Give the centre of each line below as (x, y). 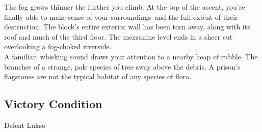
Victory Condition (53, 104)
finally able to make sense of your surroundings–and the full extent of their (121, 16)
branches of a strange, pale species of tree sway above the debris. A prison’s (122, 66)
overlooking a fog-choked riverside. (58, 46)
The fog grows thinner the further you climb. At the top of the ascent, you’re (125, 7)
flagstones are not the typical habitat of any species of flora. (98, 76)
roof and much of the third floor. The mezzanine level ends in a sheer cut (119, 36)
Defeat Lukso (25, 125)
